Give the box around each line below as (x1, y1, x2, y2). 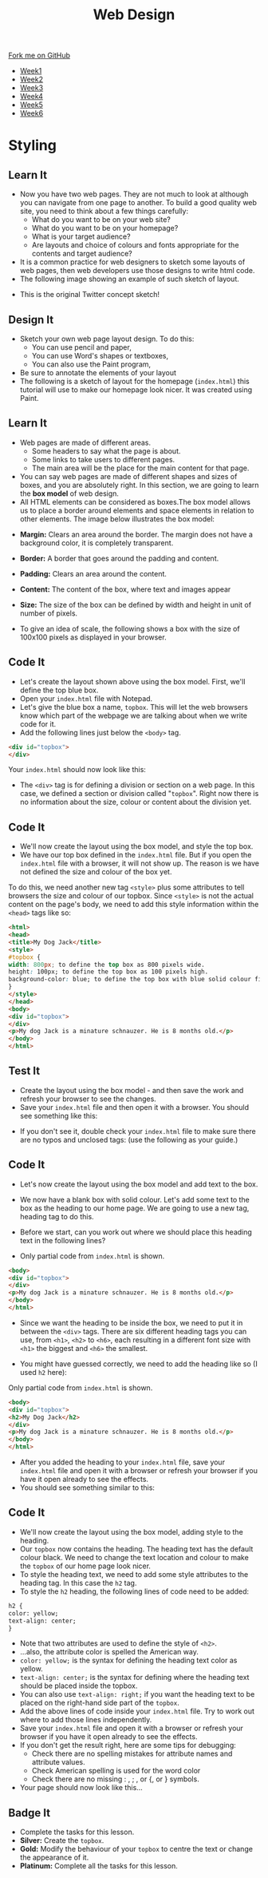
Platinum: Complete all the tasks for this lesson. (19, 1861, 178, 1871)
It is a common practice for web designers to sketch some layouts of (19, 257, 246, 267)
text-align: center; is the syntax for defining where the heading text (19, 1673, 250, 1682)
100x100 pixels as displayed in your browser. (19, 632, 167, 642)
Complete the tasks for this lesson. (19, 1827, 135, 1837)
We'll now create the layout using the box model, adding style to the (19, 1527, 243, 1536)
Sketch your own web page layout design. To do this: (19, 334, 195, 343)
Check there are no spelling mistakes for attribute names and (31, 1749, 233, 1758)
